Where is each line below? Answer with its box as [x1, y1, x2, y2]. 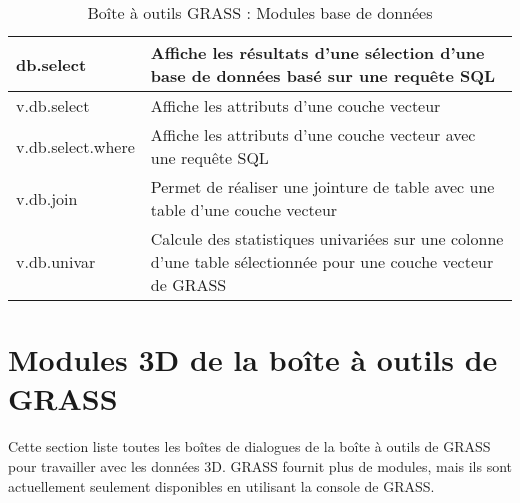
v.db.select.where [16, 134, 135, 158]
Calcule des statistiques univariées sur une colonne [150, 227, 504, 250]
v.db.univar [16, 250, 96, 273]
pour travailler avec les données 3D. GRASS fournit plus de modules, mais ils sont [8, 455, 513, 476]
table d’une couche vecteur [150, 198, 338, 221]
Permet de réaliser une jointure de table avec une [150, 175, 495, 198]
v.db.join [16, 186, 78, 210]
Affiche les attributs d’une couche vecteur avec [150, 123, 476, 146]
